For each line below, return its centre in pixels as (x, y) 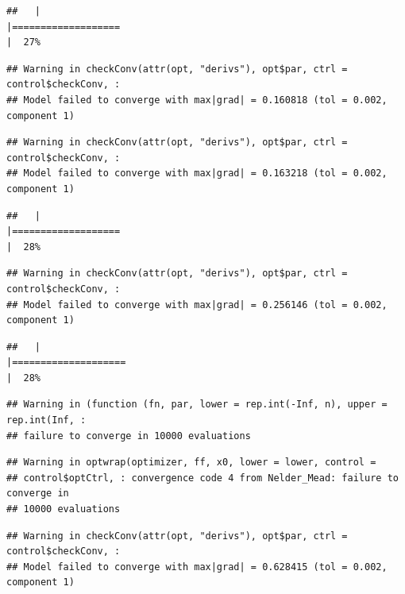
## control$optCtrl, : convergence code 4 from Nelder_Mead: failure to (202, 478)
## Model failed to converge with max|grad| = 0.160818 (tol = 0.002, (197, 100)
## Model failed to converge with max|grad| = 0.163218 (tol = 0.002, (197, 174)
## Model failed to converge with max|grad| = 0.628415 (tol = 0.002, (197, 567)
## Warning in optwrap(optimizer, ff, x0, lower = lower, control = (191, 463)
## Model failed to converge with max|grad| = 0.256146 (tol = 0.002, (197, 305)
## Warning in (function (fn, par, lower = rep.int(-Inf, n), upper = (197, 405)
